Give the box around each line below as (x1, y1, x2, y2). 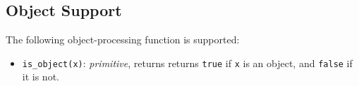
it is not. (22, 69, 59, 84)
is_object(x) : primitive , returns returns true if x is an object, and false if (22, 55, 353, 70)
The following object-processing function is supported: (6, 32, 240, 47)
